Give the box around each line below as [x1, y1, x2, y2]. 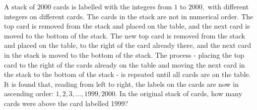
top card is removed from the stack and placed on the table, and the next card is [4, 21, 250, 31]
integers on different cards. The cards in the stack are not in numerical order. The [4, 11, 254, 21]
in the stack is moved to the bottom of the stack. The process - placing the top [4, 49, 245, 60]
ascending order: [4, 88, 54, 99]
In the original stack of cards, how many [119, 88, 243, 99]
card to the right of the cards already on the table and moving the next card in [4, 59, 245, 70]
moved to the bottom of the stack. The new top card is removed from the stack [4, 30, 245, 40]
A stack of [4, 1, 35, 11]
